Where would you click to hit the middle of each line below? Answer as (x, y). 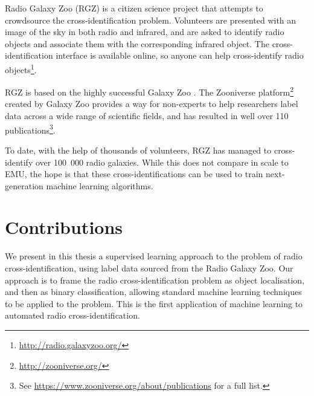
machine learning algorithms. (100, 185)
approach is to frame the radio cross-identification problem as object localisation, (155, 280)
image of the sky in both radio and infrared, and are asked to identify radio (145, 32)
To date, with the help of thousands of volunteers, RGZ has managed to (138, 150)
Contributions (64, 227)
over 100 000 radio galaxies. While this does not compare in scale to (162, 162)
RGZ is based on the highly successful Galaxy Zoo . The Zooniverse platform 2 (149, 91)
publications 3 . (30, 129)
